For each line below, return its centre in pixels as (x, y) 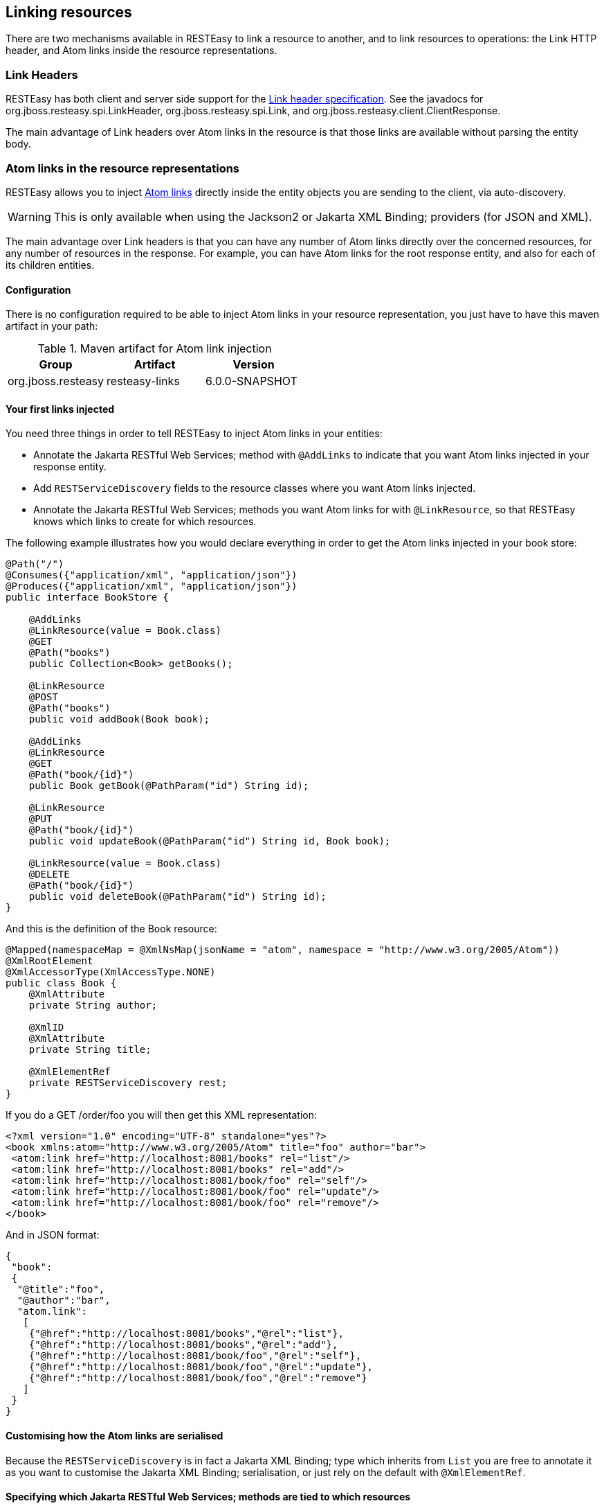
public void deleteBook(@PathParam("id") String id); (177, 897)
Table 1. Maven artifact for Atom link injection (155, 349)
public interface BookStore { (88, 597)
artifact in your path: (52, 326)
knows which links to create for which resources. (145, 522)
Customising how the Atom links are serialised (115, 1435)
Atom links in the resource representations (123, 168)
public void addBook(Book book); (119, 719)
